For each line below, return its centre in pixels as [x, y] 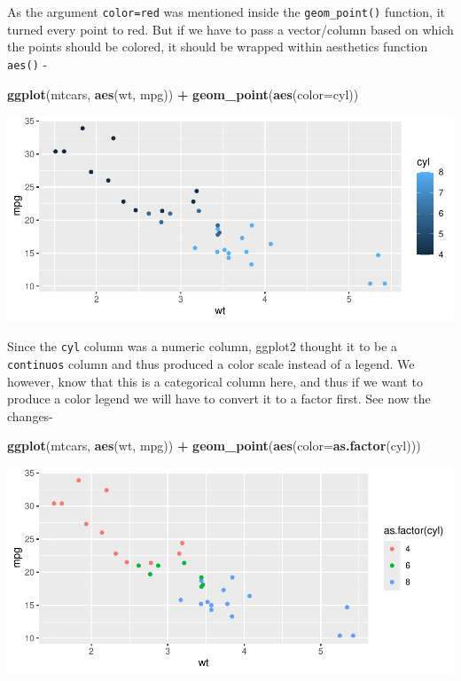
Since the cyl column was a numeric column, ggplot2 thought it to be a [203, 346]
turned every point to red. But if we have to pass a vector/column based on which [230, 29]
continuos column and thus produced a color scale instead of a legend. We [211, 363]
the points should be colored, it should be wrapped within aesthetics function [218, 47]
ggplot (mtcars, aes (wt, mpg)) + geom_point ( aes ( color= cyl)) [183, 94]
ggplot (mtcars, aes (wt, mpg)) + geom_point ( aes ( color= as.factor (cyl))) [214, 446]
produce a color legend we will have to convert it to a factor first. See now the [219, 399]
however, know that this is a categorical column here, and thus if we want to [215, 381]
